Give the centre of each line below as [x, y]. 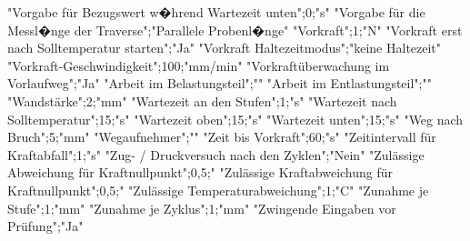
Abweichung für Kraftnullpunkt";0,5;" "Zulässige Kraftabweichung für [200, 172]
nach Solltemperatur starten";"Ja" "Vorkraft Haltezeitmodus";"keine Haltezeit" [225, 48]
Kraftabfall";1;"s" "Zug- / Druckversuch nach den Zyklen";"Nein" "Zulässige [216, 154]
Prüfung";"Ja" [45, 226]
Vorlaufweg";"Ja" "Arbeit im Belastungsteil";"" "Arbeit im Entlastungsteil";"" [220, 83]
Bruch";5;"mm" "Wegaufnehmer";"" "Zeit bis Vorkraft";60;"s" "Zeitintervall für [222, 137]
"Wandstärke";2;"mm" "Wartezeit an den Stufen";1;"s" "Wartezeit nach [202, 100]
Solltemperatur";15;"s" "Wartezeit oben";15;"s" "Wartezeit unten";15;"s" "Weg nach [235, 119]
